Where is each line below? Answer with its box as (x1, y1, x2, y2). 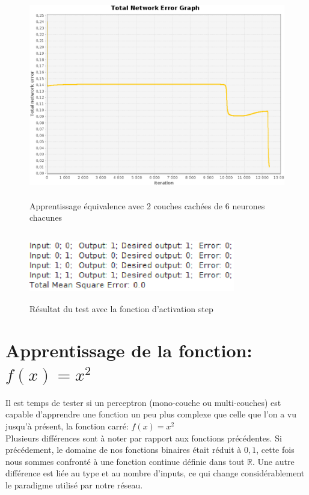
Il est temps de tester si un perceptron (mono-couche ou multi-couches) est (5, 396, 281, 408)
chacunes (29, 211, 63, 224)
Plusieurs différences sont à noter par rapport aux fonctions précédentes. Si (5, 431, 282, 444)
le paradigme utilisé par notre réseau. (5, 478, 143, 491)
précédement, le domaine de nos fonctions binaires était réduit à (5, 443, 242, 456)
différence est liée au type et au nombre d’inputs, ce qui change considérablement (5, 467, 305, 479)
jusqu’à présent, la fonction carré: (5, 420, 129, 432)
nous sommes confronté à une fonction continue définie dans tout (5, 455, 245, 467)
